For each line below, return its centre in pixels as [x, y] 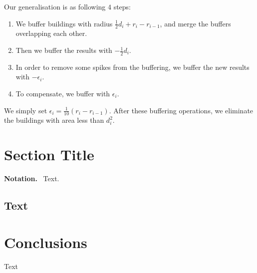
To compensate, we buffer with [63, 94]
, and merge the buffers [195, 23]
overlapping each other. [51, 33]
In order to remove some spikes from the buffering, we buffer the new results [132, 67]
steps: [122, 6]
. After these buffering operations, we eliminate [181, 110]
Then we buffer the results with [64, 50]
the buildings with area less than [54, 120]
